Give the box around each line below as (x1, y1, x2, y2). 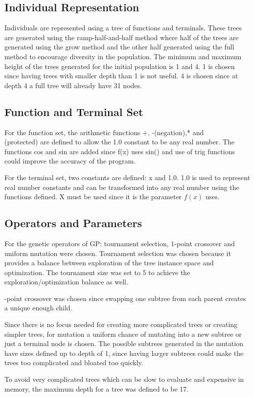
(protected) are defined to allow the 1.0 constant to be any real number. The (4, 137, 234, 147)
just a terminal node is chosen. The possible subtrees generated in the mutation (4, 338, 243, 349)
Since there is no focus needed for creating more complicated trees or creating (4, 319, 238, 329)
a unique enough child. (4, 303, 72, 313)
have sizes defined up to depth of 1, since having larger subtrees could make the (4, 348, 244, 358)
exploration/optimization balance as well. (4, 277, 128, 287)
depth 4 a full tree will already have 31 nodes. (4, 80, 142, 90)
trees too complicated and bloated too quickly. (4, 357, 143, 368)
